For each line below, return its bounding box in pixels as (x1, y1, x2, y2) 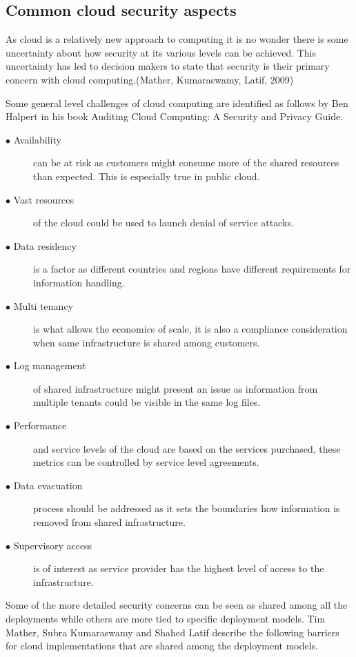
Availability (13, 132, 61, 146)
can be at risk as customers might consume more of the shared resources (33, 155, 339, 170)
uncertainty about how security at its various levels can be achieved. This (6, 45, 317, 59)
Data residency (13, 238, 77, 253)
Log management (13, 358, 86, 373)
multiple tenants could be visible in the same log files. (33, 395, 261, 409)
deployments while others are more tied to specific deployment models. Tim (6, 611, 326, 626)
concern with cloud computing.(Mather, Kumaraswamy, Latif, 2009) (6, 72, 294, 86)
